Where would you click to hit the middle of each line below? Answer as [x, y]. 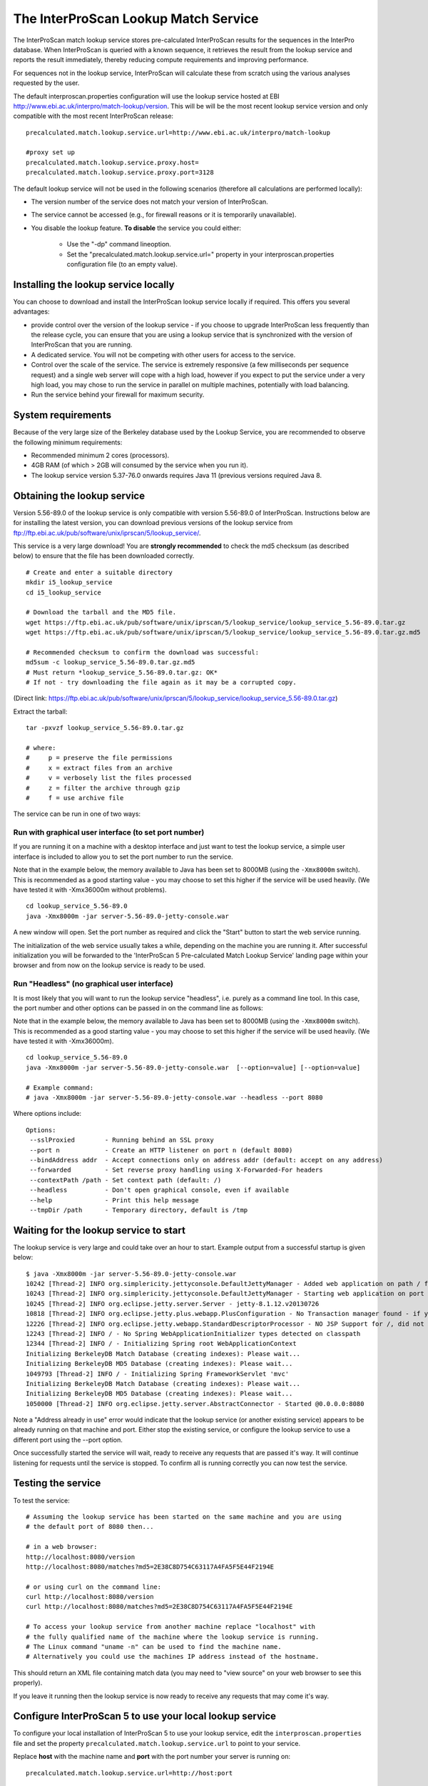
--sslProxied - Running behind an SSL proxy [122, 1140]
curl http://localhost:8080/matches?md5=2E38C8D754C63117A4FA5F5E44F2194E [159, 1607]
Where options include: [47, 1114]
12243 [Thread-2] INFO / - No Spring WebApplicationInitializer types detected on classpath [193, 1333]
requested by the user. [46, 83]
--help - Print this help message [114, 1200]
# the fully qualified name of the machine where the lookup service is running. [173, 1637]
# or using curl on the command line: [94, 1587]
